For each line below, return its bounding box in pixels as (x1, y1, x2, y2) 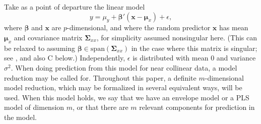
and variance (216, 52, 256, 63)
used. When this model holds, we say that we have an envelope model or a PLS (4, 92, 249, 102)
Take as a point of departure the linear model (4, 2, 145, 12)
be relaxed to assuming (4, 42, 75, 53)
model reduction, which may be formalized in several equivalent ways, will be (4, 82, 242, 93)
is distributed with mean (133, 52, 209, 63)
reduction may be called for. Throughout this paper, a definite (4, 72, 197, 83)
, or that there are (73, 102, 128, 112)
